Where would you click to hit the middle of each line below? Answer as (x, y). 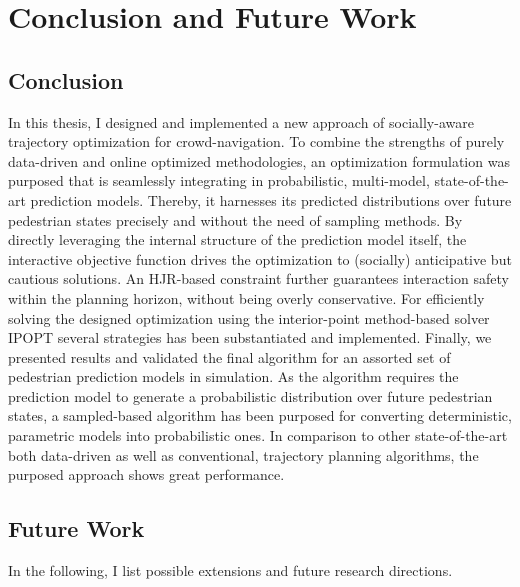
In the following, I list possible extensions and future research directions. (230, 570)
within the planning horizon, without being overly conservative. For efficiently (246, 297)
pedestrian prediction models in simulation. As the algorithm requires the (233, 376)
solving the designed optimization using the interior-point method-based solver (249, 317)
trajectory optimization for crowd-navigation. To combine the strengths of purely (256, 141)
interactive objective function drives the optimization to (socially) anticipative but (260, 258)
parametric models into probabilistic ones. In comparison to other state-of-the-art (258, 435)
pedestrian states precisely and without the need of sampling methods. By (235, 219)
